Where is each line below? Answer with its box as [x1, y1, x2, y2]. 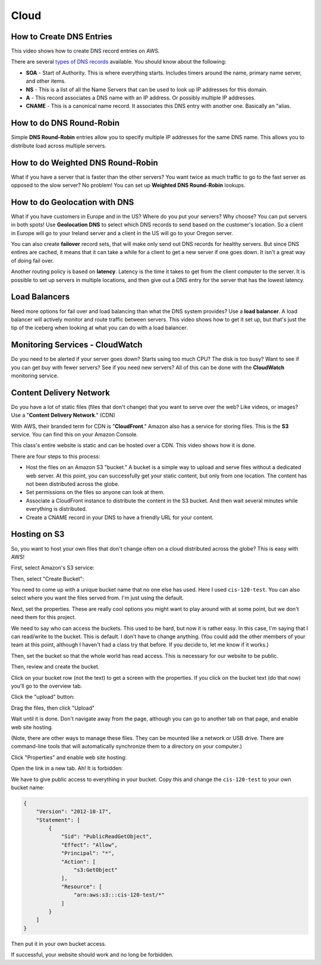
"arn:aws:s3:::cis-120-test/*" [73, 892, 165, 898]
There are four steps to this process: [11, 452, 100, 460]
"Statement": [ [36, 816, 80, 823]
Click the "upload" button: [11, 694, 75, 701]
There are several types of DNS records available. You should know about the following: [11, 58, 226, 65]
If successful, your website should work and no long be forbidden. [11, 951, 174, 958]
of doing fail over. [11, 257, 54, 264]
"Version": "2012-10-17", [36, 808, 112, 815]
